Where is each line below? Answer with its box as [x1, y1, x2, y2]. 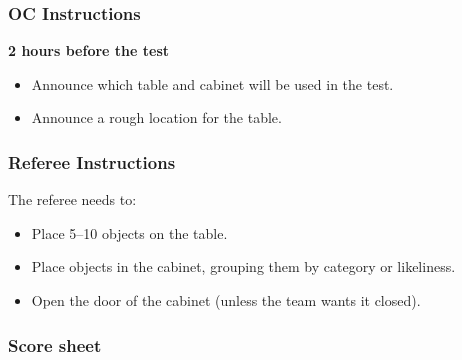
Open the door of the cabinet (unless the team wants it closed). [31, 290, 421, 310]
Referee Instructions [8, 149, 176, 174]
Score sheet [8, 332, 102, 357]
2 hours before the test [8, 40, 170, 61]
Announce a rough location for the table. [31, 107, 282, 128]
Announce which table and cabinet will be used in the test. [31, 73, 394, 94]
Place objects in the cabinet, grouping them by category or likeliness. [31, 256, 456, 277]
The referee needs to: [8, 189, 137, 210]
